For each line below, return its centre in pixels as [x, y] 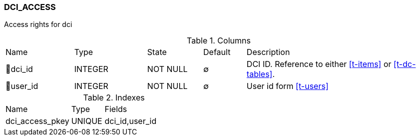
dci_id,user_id [131, 121]
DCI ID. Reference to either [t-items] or [319, 64]
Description [268, 52]
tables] [259, 74]
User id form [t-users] [287, 86]
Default [217, 52]
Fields [116, 109]
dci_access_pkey [37, 121]
